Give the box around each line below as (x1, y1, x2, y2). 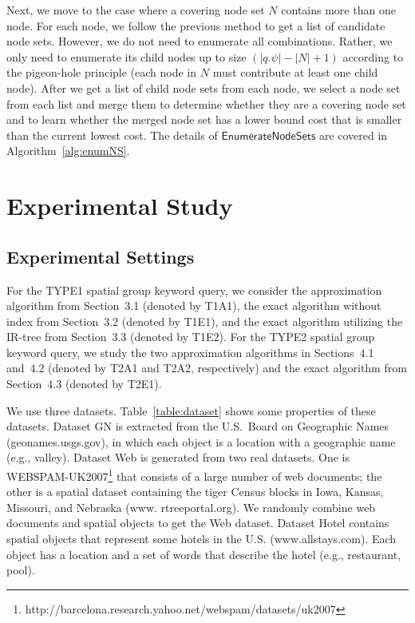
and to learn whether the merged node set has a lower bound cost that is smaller (6, 111, 402, 128)
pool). (6, 561, 35, 578)
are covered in (318, 126, 388, 143)
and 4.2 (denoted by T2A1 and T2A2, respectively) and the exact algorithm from (6, 359, 407, 376)
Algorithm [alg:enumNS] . (6, 142, 130, 159)
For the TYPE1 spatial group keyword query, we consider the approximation (6, 281, 382, 298)
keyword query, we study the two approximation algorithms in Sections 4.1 (6, 343, 374, 360)
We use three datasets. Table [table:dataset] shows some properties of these (6, 402, 376, 419)
